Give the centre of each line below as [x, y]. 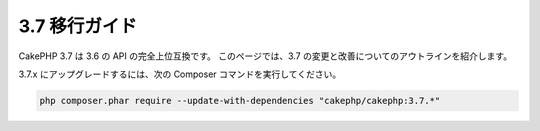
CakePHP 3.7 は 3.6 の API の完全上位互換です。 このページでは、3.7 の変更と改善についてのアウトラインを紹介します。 [265, 56]
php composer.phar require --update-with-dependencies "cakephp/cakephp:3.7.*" [240, 100]
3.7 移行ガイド [78, 26]
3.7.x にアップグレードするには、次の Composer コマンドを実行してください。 [180, 74]
